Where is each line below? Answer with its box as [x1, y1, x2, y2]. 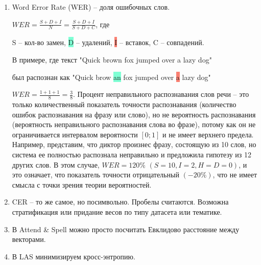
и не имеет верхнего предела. [162, 129, 254, 139]
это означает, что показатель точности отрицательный [12, 169, 179, 180]
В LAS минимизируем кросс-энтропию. [12, 251, 135, 261]
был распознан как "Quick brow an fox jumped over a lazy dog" [12, 71, 211, 82]
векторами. [12, 234, 46, 244]
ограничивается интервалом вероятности [12, 129, 138, 139]
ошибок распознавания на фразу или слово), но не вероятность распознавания [12, 109, 256, 119]
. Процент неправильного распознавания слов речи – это [73, 89, 249, 99]
